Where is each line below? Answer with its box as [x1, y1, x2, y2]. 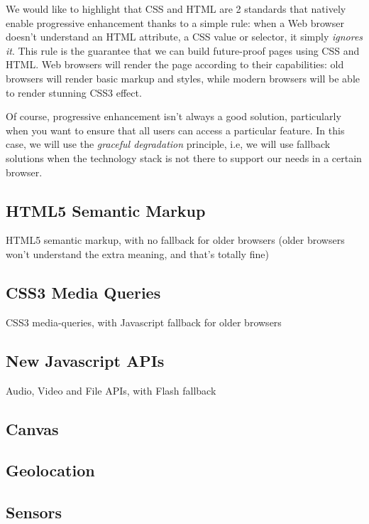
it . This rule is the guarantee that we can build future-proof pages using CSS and [6, 43, 360, 58]
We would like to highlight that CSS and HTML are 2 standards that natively [6, 1, 346, 16]
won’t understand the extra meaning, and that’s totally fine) [6, 246, 269, 261]
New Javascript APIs [6, 349, 165, 371]
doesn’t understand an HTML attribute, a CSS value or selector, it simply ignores [6, 29, 363, 44]
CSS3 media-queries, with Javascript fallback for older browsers [6, 314, 282, 329]
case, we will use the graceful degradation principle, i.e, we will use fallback [6, 137, 331, 151]
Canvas [6, 417, 59, 439]
